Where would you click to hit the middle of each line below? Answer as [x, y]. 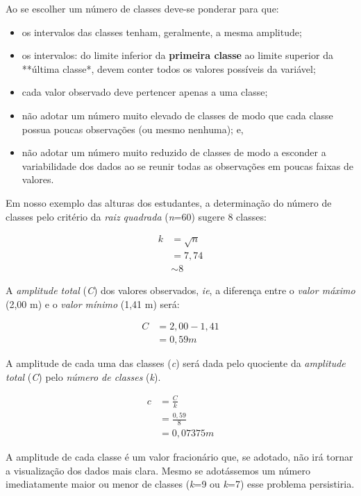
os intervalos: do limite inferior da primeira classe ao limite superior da [177, 55]
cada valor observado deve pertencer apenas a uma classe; [145, 92]
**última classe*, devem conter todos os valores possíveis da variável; [169, 68]
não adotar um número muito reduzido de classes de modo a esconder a [174, 152]
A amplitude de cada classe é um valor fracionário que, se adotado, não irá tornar [179, 456]
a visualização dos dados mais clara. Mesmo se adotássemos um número [158, 470]
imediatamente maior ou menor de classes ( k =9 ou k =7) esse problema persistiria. [180, 484]
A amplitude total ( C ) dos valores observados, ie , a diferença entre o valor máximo [180, 290]
